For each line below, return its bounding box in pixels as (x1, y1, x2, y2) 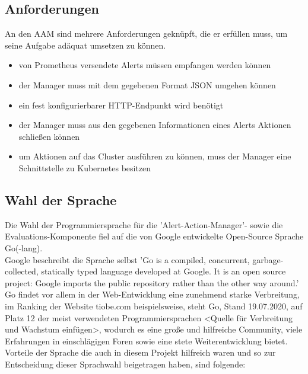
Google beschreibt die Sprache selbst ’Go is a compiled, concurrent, (5, 253, 250, 266)
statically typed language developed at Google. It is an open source (41, 265, 286, 277)
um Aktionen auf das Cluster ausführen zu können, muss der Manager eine (18, 150, 291, 162)
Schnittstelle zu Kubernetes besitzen (18, 161, 151, 174)
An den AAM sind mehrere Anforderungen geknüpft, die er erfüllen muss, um (5, 27, 288, 40)
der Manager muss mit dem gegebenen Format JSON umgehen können (18, 78, 276, 91)
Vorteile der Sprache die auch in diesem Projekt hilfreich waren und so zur (5, 346, 276, 359)
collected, (5, 265, 39, 277)
